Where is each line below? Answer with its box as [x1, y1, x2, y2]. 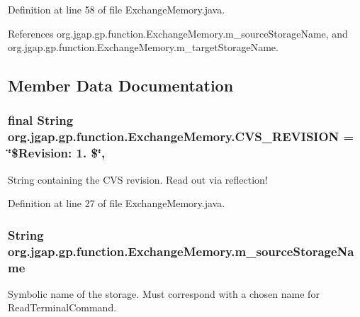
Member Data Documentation [8, 74, 234, 96]
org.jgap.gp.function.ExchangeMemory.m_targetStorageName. [8, 40, 279, 55]
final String [8, 111, 74, 129]
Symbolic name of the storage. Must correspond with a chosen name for [8, 286, 320, 301]
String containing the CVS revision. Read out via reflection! [8, 172, 268, 187]
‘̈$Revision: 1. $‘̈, [8, 144, 106, 162]
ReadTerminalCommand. [8, 300, 117, 315]
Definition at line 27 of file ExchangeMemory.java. [8, 196, 225, 211]
